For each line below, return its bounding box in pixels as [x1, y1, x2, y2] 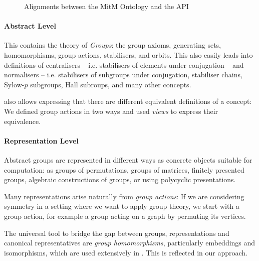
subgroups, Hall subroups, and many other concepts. [30, 79, 191, 89]
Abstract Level [4, 21, 56, 31]
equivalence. [4, 115, 41, 126]
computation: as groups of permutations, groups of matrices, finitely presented [4, 164, 244, 175]
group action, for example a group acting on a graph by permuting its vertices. [4, 210, 246, 221]
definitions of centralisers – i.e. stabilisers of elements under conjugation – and [4, 59, 244, 70]
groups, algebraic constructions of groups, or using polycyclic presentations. [4, 174, 236, 185]
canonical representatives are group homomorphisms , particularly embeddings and [4, 237, 255, 248]
